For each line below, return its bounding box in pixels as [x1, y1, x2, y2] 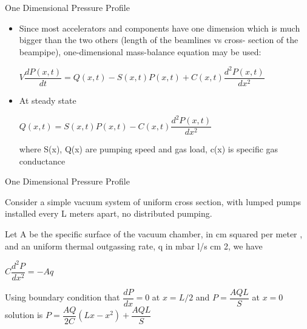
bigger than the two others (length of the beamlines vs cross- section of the [19, 33, 299, 46]
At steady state [19, 93, 76, 106]
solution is [5, 308, 43, 321]
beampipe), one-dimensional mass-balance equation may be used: [19, 45, 261, 58]
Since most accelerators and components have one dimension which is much [19, 21, 300, 34]
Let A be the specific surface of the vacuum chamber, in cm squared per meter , [5, 228, 303, 240]
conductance [19, 154, 66, 167]
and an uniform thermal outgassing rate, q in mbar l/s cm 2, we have [5, 239, 263, 252]
